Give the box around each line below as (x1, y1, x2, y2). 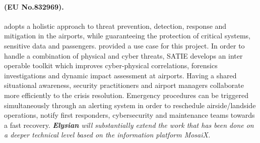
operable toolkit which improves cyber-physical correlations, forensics (4, 60, 218, 71)
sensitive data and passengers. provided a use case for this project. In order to (4, 40, 245, 51)
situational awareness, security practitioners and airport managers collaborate (4, 80, 244, 90)
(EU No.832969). (4, 1, 64, 12)
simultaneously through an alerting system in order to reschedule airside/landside (4, 100, 256, 110)
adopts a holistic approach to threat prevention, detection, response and (4, 20, 227, 31)
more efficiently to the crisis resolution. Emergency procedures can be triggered (4, 89, 248, 100)
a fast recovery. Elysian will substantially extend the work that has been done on (4, 119, 254, 130)
